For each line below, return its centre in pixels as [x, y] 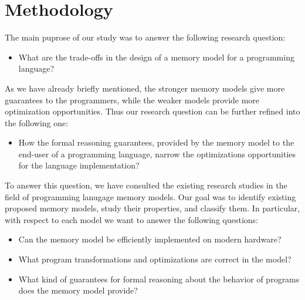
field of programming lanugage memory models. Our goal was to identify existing [150, 196]
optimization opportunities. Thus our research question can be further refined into [152, 111]
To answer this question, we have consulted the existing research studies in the [146, 185]
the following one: [37, 122]
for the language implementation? [79, 165]
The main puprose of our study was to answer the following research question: [145, 37]
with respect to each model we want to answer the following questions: [131, 219]
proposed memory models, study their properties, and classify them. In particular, [152, 208]
